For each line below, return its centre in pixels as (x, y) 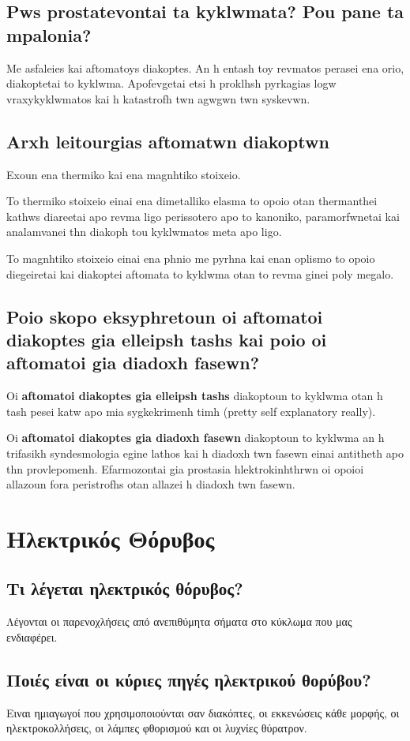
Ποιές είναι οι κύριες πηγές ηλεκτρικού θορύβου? (189, 679)
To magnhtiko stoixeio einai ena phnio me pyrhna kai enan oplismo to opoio (191, 258)
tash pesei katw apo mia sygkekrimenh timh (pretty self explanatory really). (191, 411)
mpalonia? (49, 34)
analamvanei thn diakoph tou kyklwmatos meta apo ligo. (144, 232)
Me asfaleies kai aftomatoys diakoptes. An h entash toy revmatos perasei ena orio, (205, 67)
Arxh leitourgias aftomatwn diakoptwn (168, 141)
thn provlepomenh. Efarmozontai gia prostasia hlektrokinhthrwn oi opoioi (185, 468)
